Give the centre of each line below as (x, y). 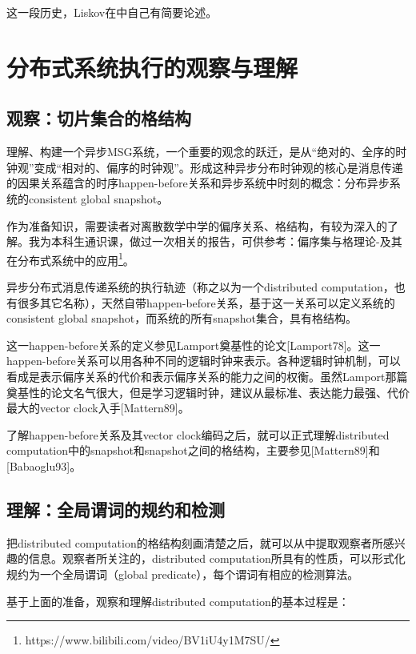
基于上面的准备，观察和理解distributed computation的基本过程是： (178, 601)
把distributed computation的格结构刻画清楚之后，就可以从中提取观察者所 (195, 542)
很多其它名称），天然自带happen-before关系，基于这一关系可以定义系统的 (206, 302)
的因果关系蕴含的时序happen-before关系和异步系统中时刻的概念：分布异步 (198, 183)
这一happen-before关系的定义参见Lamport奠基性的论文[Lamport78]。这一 (194, 345)
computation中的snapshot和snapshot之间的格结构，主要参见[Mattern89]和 (193, 450)
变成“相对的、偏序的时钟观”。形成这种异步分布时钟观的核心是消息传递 (218, 167)
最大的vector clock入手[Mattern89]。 (98, 408)
